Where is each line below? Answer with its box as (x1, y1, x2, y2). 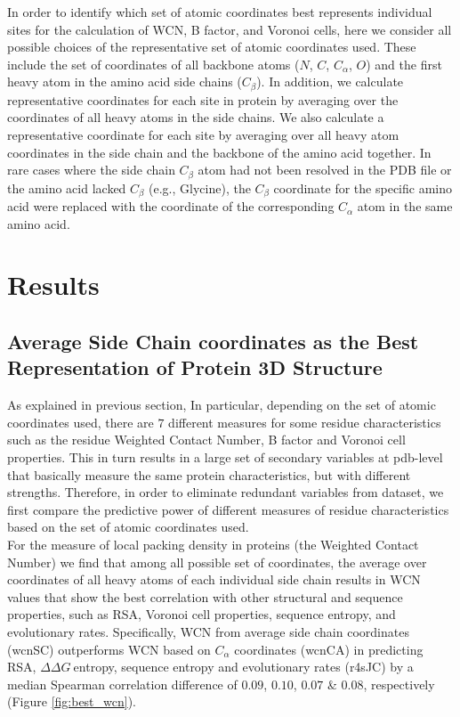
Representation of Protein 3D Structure (7, 354, 383, 381)
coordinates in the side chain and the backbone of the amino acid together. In (7, 143, 432, 161)
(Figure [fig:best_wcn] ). (7, 692, 137, 711)
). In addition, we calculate (256, 72, 404, 91)
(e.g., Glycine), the (149, 178, 251, 197)
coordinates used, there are (7, 412, 154, 431)
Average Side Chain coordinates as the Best (7, 328, 419, 355)
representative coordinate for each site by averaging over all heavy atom (7, 126, 399, 144)
